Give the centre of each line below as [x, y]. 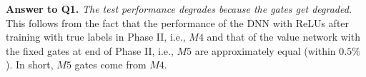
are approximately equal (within [265, 50]
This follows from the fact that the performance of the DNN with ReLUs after [178, 22]
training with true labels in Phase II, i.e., [96, 37]
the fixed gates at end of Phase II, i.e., [90, 50]
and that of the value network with [283, 37]
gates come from [110, 65]
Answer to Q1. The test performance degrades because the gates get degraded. [179, 9]
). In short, [30, 65]
